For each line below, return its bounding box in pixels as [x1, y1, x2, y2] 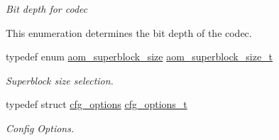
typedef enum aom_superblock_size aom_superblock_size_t [6, 49, 273, 64]
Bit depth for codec [6, 1, 88, 16]
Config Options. [6, 120, 75, 135]
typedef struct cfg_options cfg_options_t [6, 97, 187, 112]
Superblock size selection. [6, 72, 114, 87]
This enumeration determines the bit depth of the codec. [6, 25, 252, 40]
